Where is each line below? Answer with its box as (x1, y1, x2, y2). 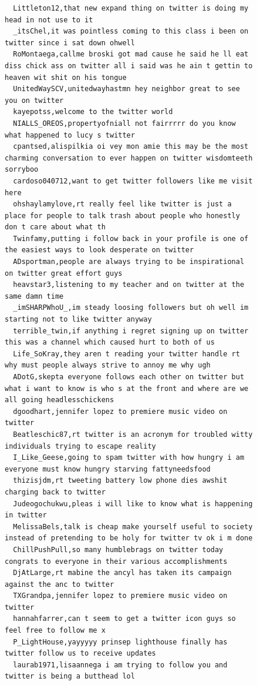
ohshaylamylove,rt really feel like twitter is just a (13, 200, 232, 209)
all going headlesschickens (5, 396, 114, 405)
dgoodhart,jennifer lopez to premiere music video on (13, 407, 228, 416)
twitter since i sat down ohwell (5, 38, 135, 47)
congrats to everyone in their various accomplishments (5, 557, 228, 566)
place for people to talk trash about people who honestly (5, 211, 240, 220)
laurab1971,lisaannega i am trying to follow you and (13, 660, 228, 669)
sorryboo (5, 165, 39, 174)
